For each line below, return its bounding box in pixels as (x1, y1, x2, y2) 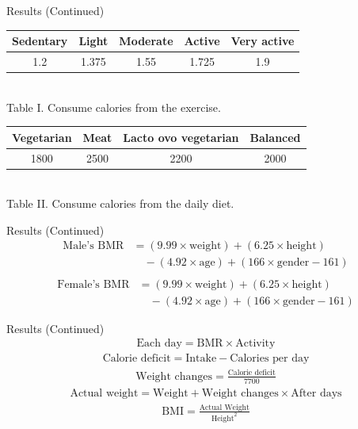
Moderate (119, 33, 173, 49)
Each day (136, 338, 182, 350)
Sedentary (12, 33, 68, 49)
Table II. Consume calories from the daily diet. (6, 195, 234, 212)
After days (291, 387, 342, 399)
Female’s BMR (57, 278, 130, 290)
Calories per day (230, 353, 310, 365)
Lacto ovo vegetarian (123, 128, 239, 145)
